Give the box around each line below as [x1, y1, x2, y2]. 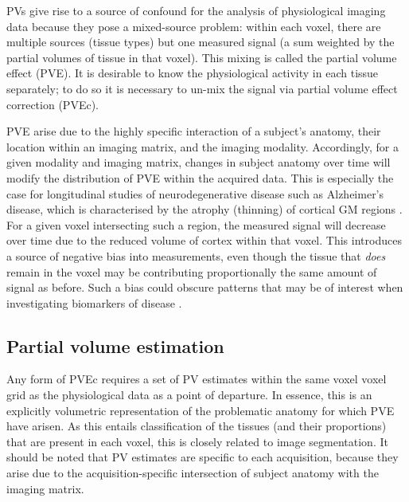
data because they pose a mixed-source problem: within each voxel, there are [6, 18, 381, 34]
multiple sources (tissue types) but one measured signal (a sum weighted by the [6, 33, 395, 50]
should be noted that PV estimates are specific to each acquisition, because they [6, 449, 399, 465]
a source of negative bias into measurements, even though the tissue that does [6, 247, 386, 264]
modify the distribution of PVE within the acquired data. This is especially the [6, 169, 394, 186]
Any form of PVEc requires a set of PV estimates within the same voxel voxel [6, 371, 387, 387]
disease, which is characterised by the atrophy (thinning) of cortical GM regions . [6, 201, 403, 218]
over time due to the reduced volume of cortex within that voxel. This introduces [6, 232, 402, 249]
